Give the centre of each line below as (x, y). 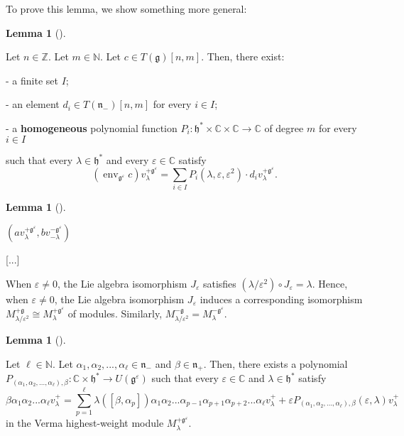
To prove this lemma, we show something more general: (126, 9)
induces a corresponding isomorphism (281, 299)
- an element (33, 104)
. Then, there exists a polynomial (275, 363)
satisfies (219, 284)
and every (127, 159)
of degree (284, 127)
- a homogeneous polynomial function (92, 127)
